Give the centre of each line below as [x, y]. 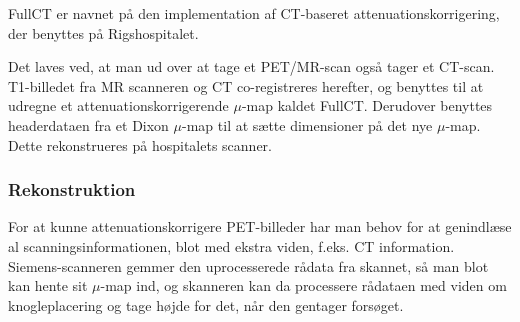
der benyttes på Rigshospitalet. [103, 32]
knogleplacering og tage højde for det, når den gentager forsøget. [206, 304]
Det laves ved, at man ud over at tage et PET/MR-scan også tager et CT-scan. [251, 66]
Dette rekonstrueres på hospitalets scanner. [140, 144]
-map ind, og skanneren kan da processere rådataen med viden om [303, 285]
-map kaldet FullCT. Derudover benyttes [367, 105]
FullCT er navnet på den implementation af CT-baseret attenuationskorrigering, [254, 13]
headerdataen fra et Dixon [88, 124]
